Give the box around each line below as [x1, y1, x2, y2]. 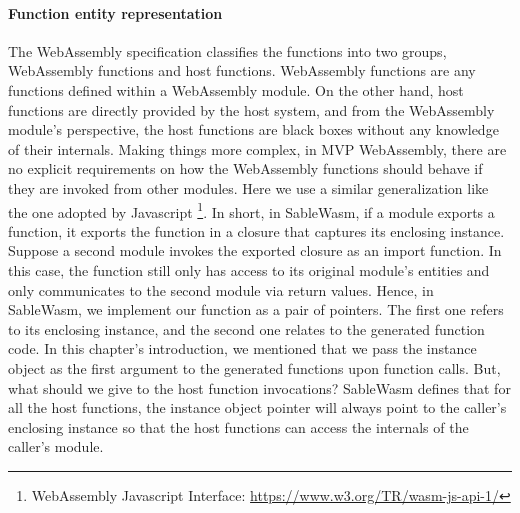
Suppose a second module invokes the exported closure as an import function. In [8, 240, 502, 261]
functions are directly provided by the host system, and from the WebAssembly [8, 99, 495, 120]
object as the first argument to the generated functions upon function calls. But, [8, 357, 501, 378]
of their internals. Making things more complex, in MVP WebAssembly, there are [8, 138, 507, 159]
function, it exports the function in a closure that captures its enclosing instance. [8, 220, 505, 241]
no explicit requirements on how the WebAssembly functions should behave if [8, 158, 483, 179]
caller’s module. [8, 436, 104, 457]
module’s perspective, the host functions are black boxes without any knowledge [8, 119, 499, 140]
